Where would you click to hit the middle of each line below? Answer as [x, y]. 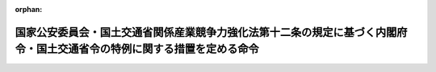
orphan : [29, 9]
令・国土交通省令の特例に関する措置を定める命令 [137, 49]
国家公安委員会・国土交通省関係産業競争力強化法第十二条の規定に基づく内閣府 [211, 32]
